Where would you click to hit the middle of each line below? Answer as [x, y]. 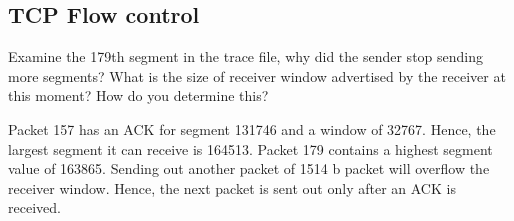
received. [34, 207]
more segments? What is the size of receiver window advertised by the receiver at [257, 75]
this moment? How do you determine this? [138, 95]
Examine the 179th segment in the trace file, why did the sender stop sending [246, 56]
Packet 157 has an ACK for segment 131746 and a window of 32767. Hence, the [252, 128]
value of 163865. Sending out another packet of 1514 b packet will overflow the [249, 168]
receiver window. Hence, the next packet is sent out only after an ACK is [232, 187]
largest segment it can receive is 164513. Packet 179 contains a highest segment [250, 148]
